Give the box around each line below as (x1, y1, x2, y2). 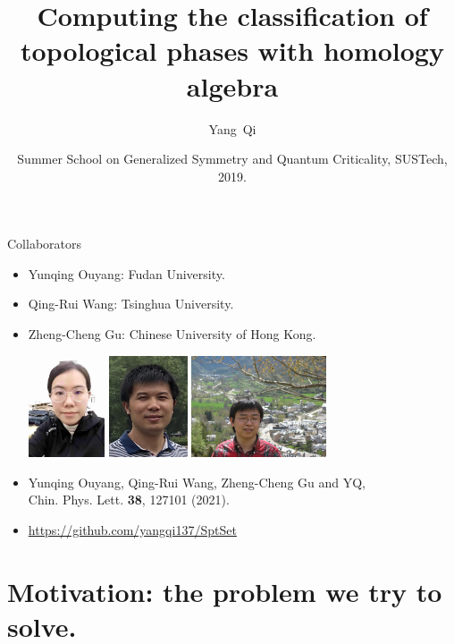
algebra (186, 67, 279, 104)
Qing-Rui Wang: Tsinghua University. (28, 294, 234, 313)
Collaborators (7, 234, 82, 253)
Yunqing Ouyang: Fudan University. (28, 264, 225, 283)
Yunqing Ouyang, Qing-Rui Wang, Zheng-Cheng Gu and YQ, (28, 472, 366, 491)
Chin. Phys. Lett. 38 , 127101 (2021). (28, 490, 230, 509)
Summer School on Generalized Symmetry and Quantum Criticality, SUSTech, (17, 149, 448, 168)
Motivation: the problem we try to (7, 572, 442, 609)
